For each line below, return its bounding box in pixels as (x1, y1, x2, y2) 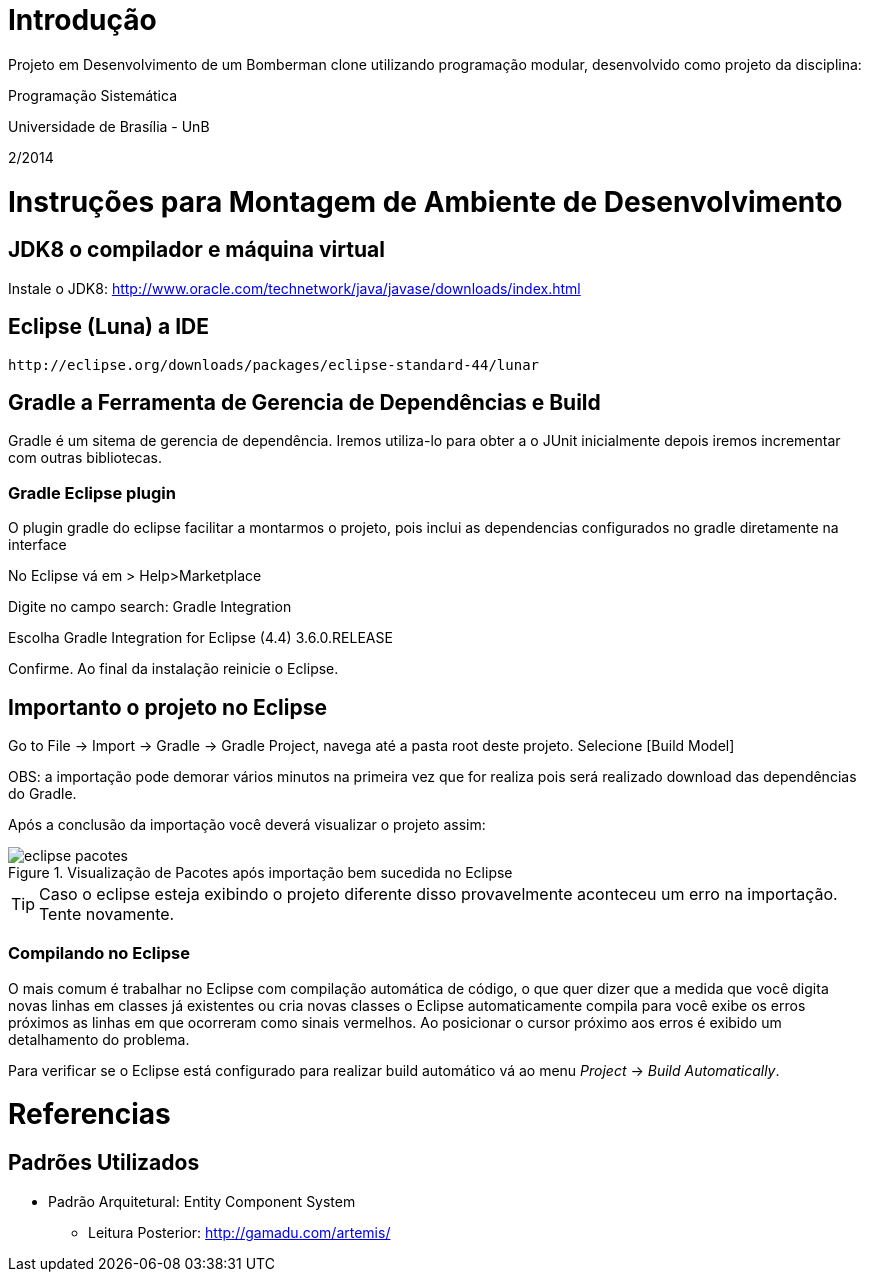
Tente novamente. (39, 903, 175, 924)
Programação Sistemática (8, 86, 178, 104)
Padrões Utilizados (8, 1150, 200, 1176)
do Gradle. (8, 784, 77, 802)
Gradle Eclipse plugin (8, 482, 176, 503)
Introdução (8, 3, 157, 37)
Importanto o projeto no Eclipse (8, 694, 328, 720)
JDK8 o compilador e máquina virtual (8, 237, 385, 263)
